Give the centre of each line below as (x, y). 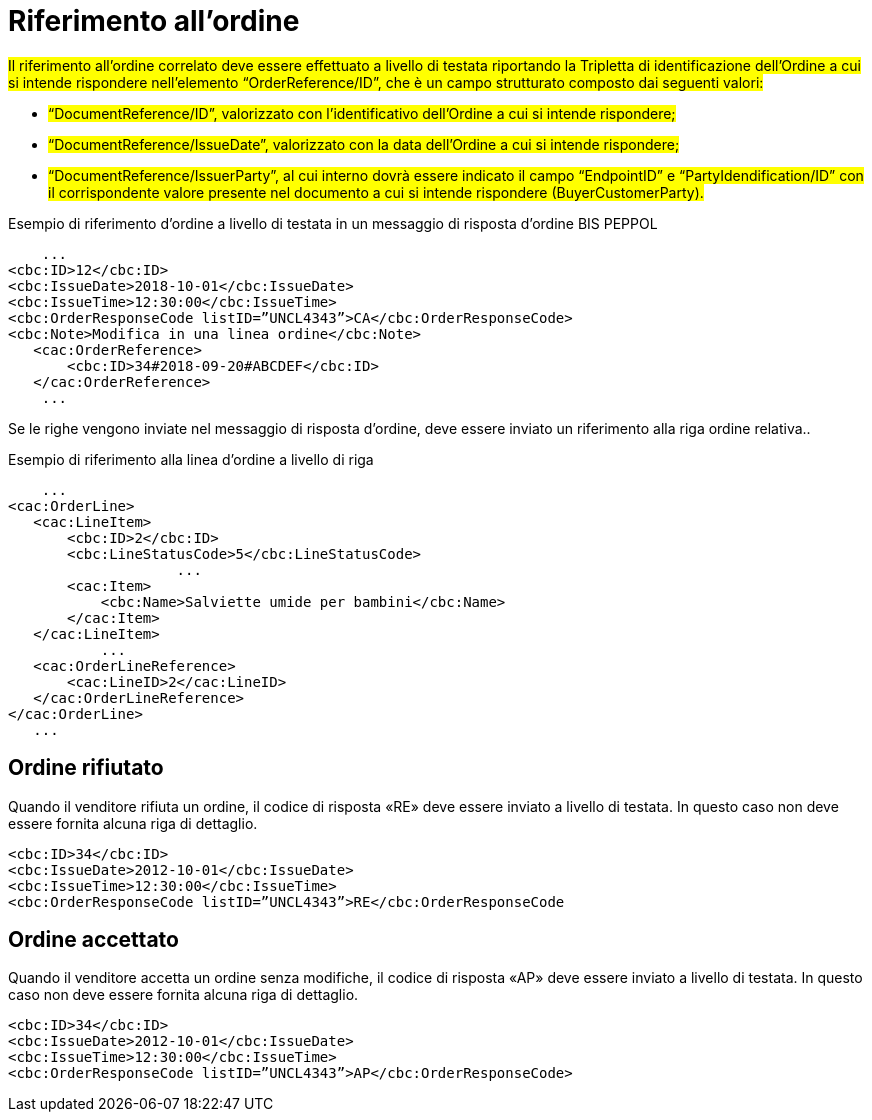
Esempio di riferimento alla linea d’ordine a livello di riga (191, 459)
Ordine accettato (93, 940)
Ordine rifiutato (86, 768)
